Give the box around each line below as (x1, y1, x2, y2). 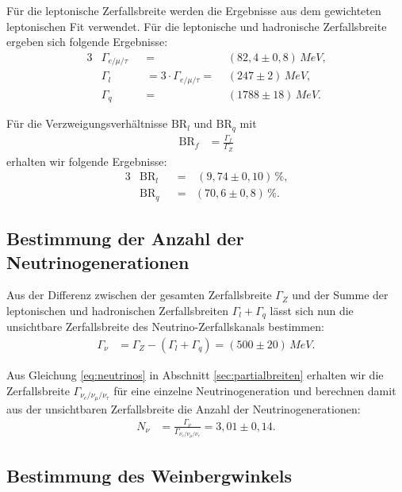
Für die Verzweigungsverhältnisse (6, 115, 168, 132)
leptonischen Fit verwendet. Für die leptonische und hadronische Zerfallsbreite (6, 17, 387, 34)
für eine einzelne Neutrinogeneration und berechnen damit (113, 382, 396, 398)
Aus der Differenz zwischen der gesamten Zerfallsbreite (6, 286, 272, 303)
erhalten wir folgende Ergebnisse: (6, 152, 167, 169)
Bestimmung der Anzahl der (6, 226, 244, 251)
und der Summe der (292, 286, 389, 303)
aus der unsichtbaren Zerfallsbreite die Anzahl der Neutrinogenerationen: (6, 400, 361, 417)
